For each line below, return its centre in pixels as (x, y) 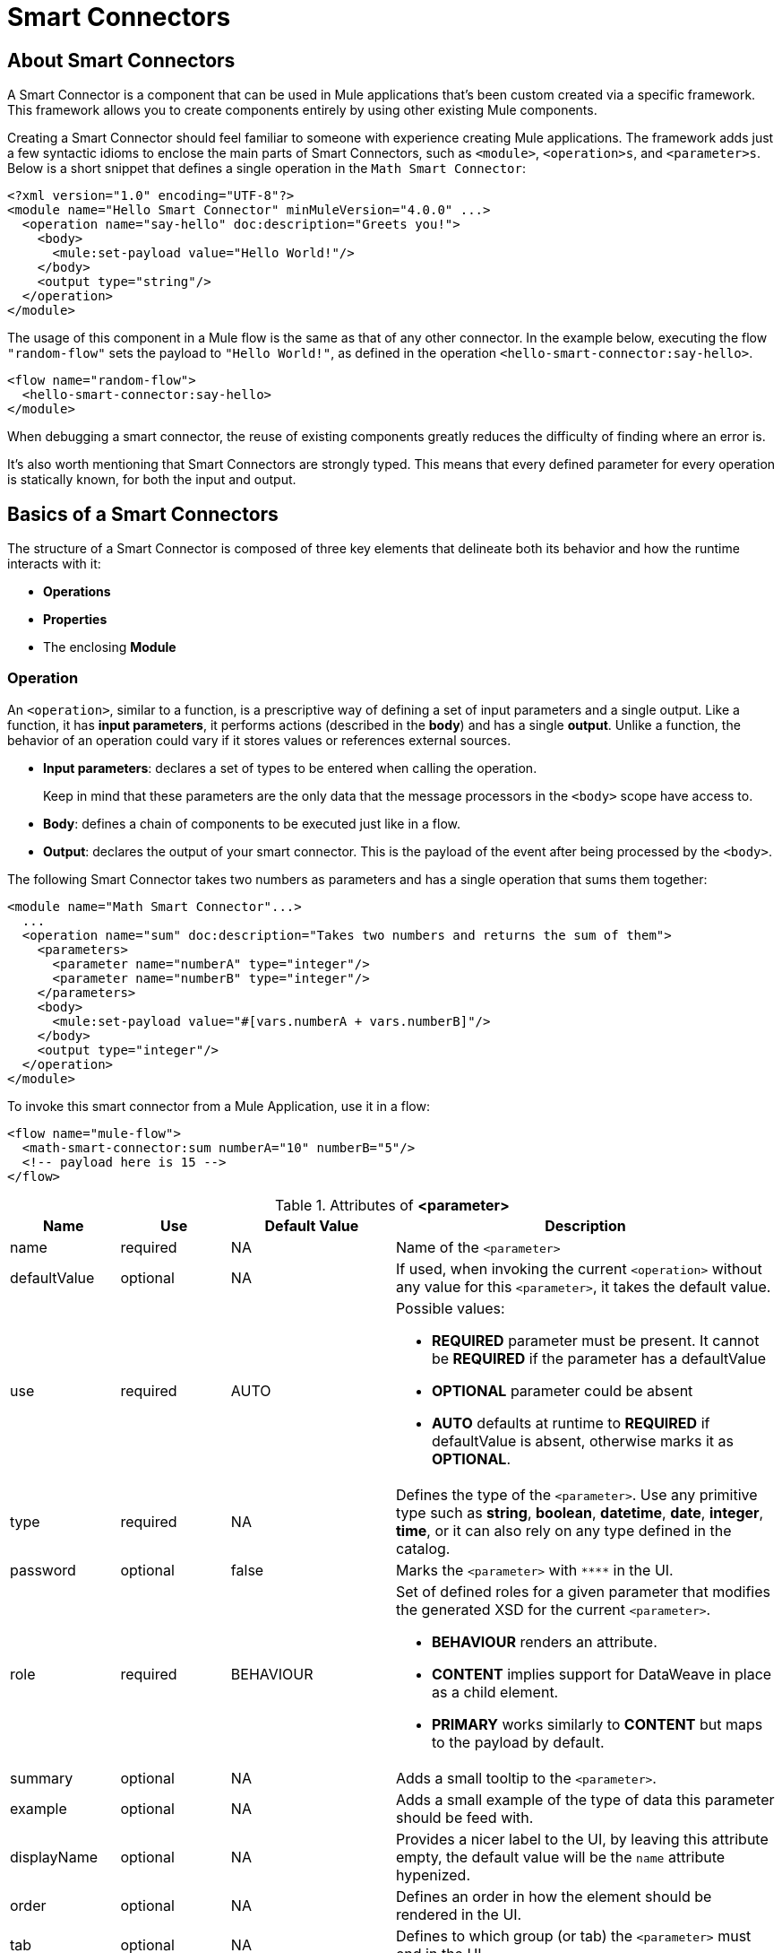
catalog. (423, 1548)
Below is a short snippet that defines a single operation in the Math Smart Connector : (266, 169)
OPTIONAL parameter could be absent (562, 1390)
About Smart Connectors (121, 60)
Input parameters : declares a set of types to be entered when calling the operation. (290, 768)
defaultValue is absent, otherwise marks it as (583, 1441)
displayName (54, 1857)
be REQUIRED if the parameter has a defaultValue (598, 1358)
